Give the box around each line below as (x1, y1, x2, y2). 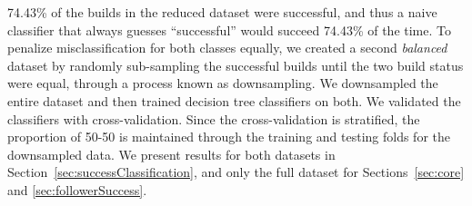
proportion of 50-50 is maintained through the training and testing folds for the (7, 127, 451, 146)
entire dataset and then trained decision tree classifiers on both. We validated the (7, 91, 461, 110)
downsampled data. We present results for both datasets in (7, 144, 336, 163)
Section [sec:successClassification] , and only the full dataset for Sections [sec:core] (7, 162, 465, 181)
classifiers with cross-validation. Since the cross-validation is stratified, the (7, 109, 420, 128)
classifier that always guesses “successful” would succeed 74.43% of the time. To (7, 20, 451, 39)
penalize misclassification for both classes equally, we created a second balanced (7, 38, 447, 57)
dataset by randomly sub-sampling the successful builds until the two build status (7, 55, 464, 74)
